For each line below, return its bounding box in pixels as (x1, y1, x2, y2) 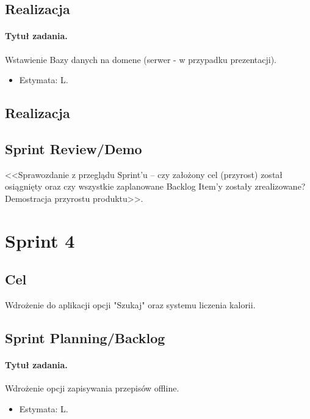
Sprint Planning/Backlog (5, 328, 165, 347)
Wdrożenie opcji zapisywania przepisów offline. (5, 382, 179, 395)
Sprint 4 (5, 228, 75, 253)
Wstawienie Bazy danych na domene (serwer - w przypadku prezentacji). (5, 53, 276, 65)
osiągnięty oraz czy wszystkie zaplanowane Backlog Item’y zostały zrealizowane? (5, 180, 306, 193)
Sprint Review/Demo (5, 139, 142, 158)
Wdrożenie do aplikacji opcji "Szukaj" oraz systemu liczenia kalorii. (5, 298, 256, 311)
